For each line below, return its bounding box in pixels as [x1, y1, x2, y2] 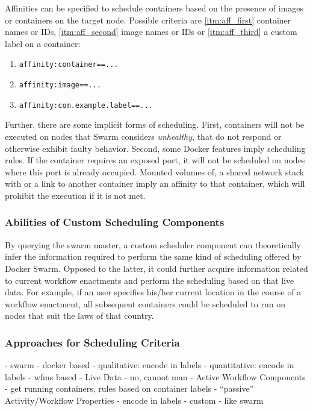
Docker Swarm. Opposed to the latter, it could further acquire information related [5, 262, 308, 274]
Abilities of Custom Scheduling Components [5, 215, 225, 230]
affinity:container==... [19, 60, 119, 69]
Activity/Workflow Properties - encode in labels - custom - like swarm [5, 394, 264, 406]
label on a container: [5, 37, 81, 49]
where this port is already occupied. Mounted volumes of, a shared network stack [5, 165, 305, 178]
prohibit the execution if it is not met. [5, 189, 146, 201]
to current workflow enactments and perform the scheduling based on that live [5, 274, 294, 286]
